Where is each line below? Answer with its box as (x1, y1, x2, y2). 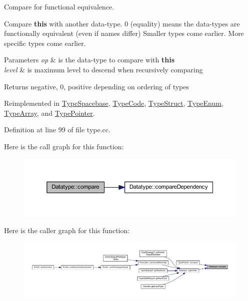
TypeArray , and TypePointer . (4, 107, 95, 118)
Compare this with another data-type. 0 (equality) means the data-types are (4, 18, 240, 28)
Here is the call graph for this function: (4, 141, 124, 151)
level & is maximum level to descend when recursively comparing (4, 64, 203, 74)
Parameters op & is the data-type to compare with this (4, 54, 175, 65)
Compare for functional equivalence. (4, 1, 114, 11)
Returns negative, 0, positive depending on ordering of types (4, 81, 189, 91)
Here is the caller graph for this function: (4, 225, 130, 235)
